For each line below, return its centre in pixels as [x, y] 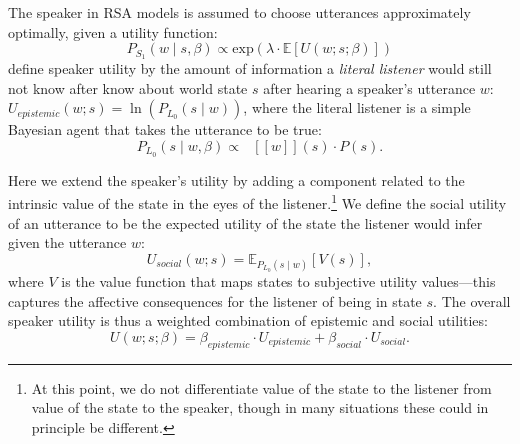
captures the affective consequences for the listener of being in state [215, 300]
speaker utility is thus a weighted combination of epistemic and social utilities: [248, 320]
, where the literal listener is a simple [357, 107]
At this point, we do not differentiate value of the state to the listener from [261, 387]
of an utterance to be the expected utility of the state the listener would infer [245, 222]
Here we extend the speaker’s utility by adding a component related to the [236, 179]
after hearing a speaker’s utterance [369, 87]
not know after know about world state [128, 87]
